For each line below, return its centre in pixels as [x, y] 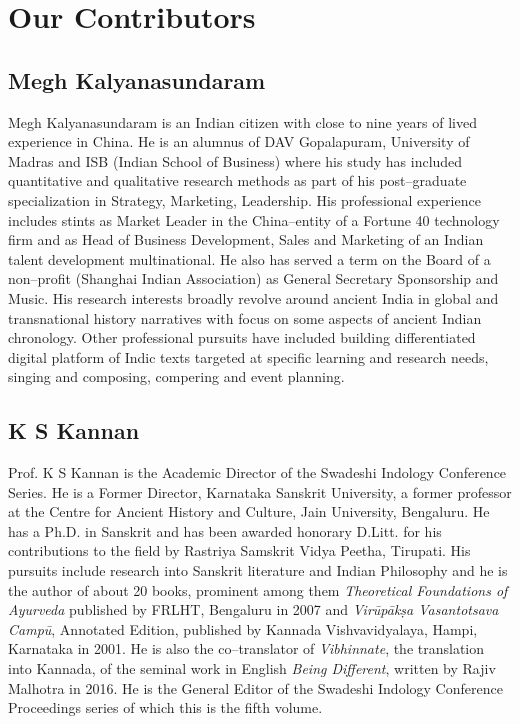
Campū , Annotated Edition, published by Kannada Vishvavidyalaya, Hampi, [243, 628]
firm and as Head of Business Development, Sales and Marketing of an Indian [246, 239]
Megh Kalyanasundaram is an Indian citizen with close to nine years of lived [242, 121]
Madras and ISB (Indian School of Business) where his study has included [235, 160]
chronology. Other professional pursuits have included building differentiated [242, 337]
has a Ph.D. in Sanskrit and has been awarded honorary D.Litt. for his [225, 530]
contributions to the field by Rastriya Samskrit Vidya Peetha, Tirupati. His [239, 550]
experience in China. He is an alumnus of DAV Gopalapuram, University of [239, 141]
